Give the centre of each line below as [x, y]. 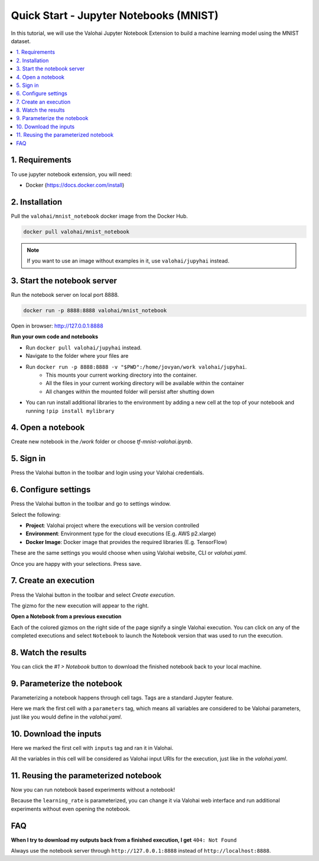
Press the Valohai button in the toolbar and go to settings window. [91, 504]
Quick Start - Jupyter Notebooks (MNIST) [115, 15]
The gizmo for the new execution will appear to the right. [80, 606]
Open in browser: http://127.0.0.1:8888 [57, 326]
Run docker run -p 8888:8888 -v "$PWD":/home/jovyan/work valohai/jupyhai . [136, 367]
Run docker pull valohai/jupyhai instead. [84, 347]
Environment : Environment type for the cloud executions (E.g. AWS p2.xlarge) [121, 534]
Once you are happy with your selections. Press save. [76, 564]
